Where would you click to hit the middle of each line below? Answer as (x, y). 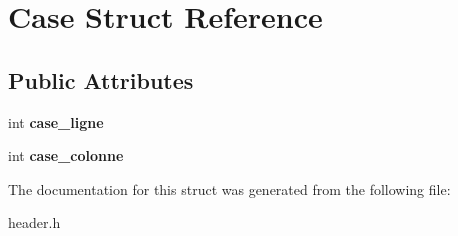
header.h (34, 222)
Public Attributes (101, 79)
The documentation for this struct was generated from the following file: (229, 188)
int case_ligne (56, 121)
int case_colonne (66, 155)
